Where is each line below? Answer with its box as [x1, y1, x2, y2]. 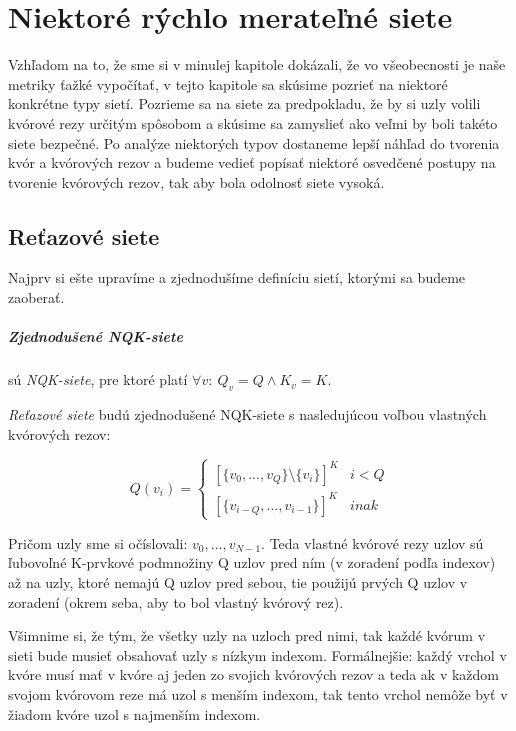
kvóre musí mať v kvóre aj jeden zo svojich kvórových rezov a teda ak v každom [8, 664, 500, 685]
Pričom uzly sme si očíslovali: [8, 532, 188, 553]
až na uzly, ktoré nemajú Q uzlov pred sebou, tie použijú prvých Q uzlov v [8, 571, 468, 592]
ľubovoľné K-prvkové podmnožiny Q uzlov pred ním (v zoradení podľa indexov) [8, 552, 496, 573]
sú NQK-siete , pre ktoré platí [8, 369, 188, 390]
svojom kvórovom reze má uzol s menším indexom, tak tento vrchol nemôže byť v [8, 683, 508, 704]
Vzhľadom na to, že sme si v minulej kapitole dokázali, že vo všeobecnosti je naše [8, 54, 506, 75]
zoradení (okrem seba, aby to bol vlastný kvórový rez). [8, 591, 344, 612]
